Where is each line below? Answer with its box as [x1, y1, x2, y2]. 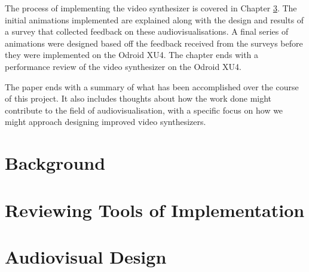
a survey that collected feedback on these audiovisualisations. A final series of [5, 25, 289, 38]
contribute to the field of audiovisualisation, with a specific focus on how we [5, 103, 283, 116]
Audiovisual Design [5, 244, 167, 268]
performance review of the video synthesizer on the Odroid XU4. [5, 60, 241, 72]
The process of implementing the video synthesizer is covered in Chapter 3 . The [5, 2, 297, 14]
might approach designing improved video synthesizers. [5, 115, 206, 128]
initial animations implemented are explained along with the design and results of [5, 13, 304, 26]
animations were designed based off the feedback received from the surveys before [5, 36, 303, 49]
